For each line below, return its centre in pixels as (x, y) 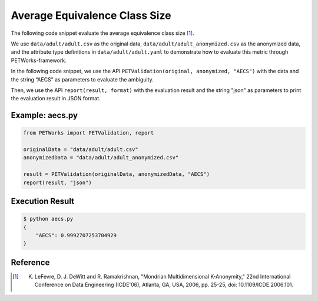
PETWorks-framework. (39, 60)
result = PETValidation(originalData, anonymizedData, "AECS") (117, 174)
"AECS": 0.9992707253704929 (76, 235)
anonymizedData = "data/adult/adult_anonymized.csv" (101, 158)
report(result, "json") (58, 182)
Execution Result (43, 202)
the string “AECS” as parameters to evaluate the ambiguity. (82, 79)
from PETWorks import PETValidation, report (89, 133)
